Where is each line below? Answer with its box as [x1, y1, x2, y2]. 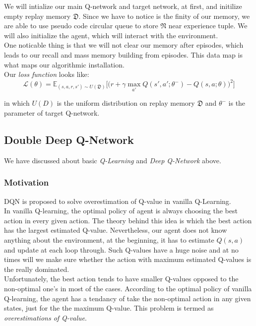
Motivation [4, 176, 49, 189]
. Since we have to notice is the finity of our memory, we [78, 10, 250, 21]
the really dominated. [4, 263, 69, 274]
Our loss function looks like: [4, 69, 89, 79]
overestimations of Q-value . [4, 312, 87, 323]
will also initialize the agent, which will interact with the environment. [4, 30, 218, 40]
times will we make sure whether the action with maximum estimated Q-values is [4, 254, 252, 264]
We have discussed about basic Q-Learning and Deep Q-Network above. [4, 155, 221, 165]
